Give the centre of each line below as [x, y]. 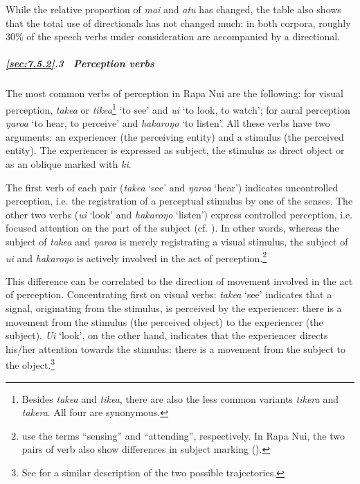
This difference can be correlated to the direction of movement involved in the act [179, 280]
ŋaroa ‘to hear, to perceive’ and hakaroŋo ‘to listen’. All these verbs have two [168, 123]
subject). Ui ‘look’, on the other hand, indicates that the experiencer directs [167, 335]
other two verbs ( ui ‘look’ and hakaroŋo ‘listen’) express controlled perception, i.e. [179, 214]
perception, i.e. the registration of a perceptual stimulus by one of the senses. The [179, 201]
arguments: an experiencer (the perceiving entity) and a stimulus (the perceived [175, 136]
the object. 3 [30, 364]
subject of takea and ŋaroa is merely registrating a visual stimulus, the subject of [177, 241]
